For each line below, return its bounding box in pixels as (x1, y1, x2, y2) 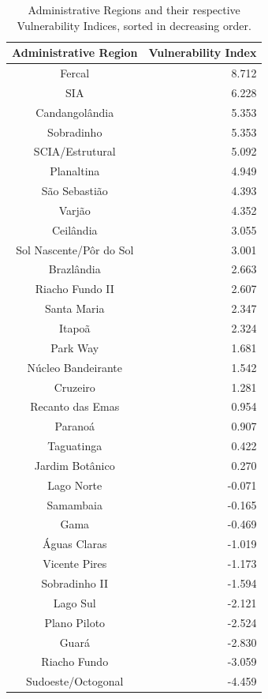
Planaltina (50, 163, 100, 179)
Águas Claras (43, 536, 107, 552)
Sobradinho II (41, 574, 108, 591)
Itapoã (58, 320, 91, 336)
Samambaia (47, 496, 102, 513)
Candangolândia (35, 103, 114, 120)
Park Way (50, 339, 99, 355)
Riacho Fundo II (35, 280, 114, 297)
